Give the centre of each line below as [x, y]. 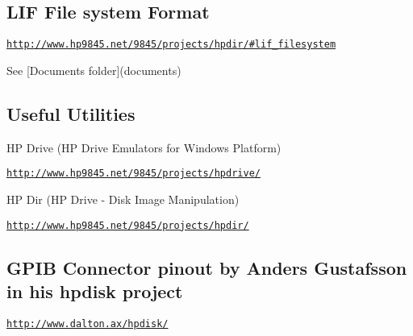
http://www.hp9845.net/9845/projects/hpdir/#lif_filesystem [171, 45]
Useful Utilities [71, 113]
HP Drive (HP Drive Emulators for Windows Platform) [144, 147]
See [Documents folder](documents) [94, 70]
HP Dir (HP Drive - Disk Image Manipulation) [123, 199]
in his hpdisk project [95, 290]
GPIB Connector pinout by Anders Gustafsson [207, 267]
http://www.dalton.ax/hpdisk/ [88, 324]
